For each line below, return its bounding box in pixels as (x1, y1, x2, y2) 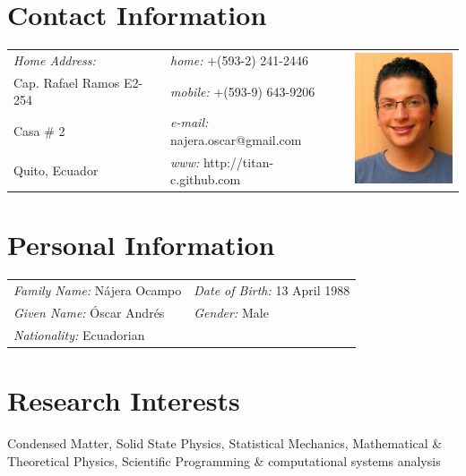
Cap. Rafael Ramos (13, 72, 120, 91)
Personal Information (7, 226, 275, 263)
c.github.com (170, 170, 241, 189)
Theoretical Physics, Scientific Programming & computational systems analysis (7, 451, 441, 470)
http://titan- (203, 152, 274, 171)
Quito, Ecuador (13, 161, 99, 180)
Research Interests (7, 382, 240, 419)
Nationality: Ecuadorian (13, 325, 145, 344)
